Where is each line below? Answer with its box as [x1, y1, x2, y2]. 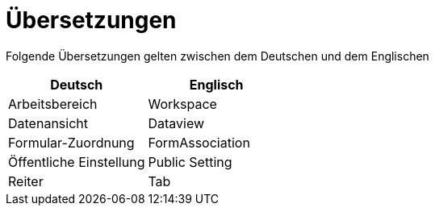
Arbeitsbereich [8, 95, 98, 112]
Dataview [148, 114, 205, 131]
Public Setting [148, 153, 232, 170]
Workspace [148, 95, 217, 112]
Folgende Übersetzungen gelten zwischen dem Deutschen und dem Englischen [6, 48, 429, 63]
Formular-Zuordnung [8, 134, 135, 151]
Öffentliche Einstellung [8, 153, 145, 170]
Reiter [8, 173, 44, 189]
